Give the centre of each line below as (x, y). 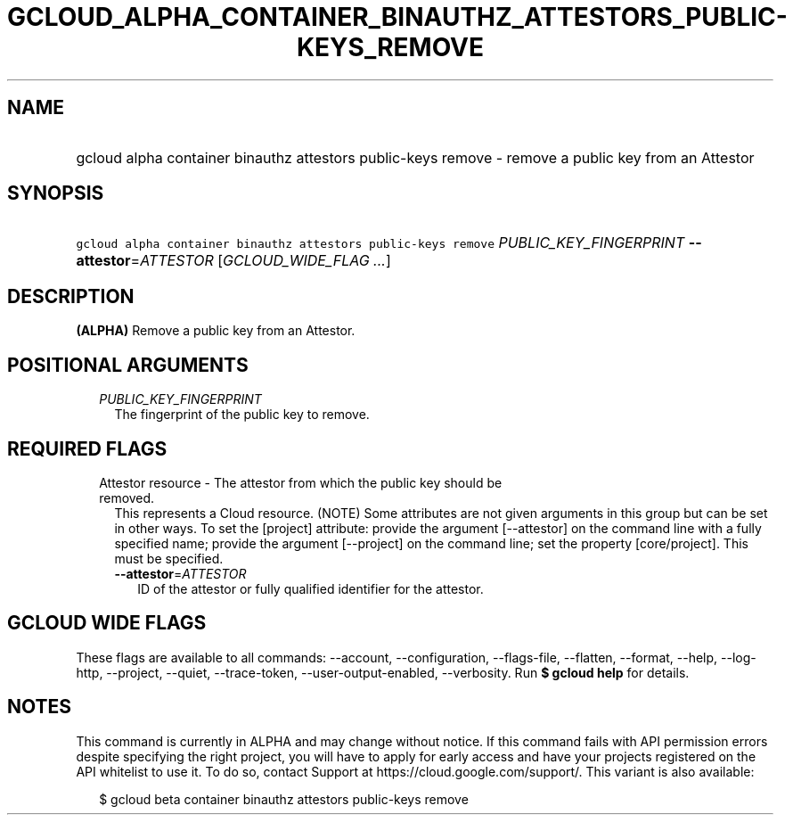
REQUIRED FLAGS (87, 448)
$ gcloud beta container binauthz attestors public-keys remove (284, 799)
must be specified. (169, 558)
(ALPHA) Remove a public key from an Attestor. (216, 331)
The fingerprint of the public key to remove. (242, 415)
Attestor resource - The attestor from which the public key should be (301, 482)
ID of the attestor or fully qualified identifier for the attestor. (311, 588)
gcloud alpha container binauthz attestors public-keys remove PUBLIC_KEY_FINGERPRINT (380, 243)
